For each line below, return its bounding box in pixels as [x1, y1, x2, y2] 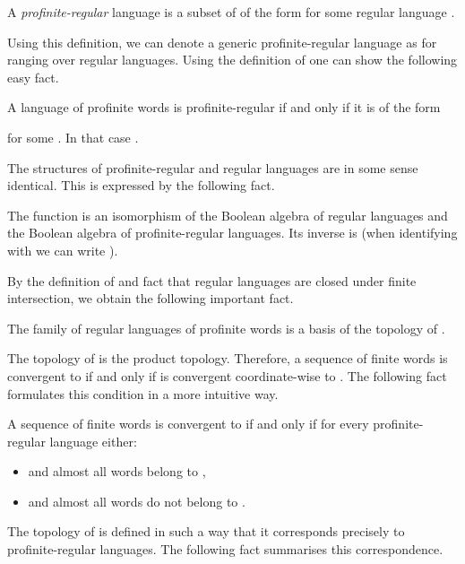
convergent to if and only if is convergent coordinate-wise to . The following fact [7, 366, 447, 385]
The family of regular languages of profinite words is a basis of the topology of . [7, 318, 445, 337]
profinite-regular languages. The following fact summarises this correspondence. [7, 540, 443, 559]
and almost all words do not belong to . [28, 491, 245, 510]
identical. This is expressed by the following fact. [7, 176, 275, 195]
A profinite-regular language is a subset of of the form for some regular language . [7, 3, 455, 21]
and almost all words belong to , [28, 462, 206, 481]
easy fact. [7, 67, 59, 86]
